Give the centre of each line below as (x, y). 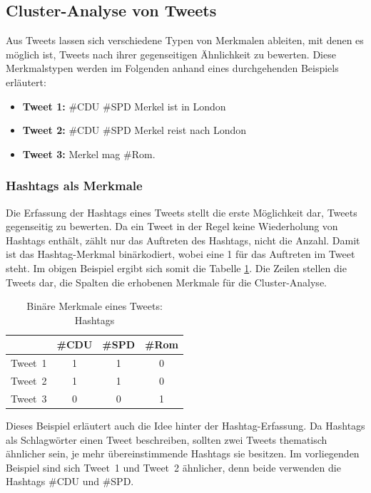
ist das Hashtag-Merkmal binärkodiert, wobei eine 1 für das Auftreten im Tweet (181, 254)
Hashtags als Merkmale (74, 186)
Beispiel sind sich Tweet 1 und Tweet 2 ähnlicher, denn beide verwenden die (173, 467)
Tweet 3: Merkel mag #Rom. (89, 154)
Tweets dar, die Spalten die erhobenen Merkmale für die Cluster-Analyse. (166, 282)
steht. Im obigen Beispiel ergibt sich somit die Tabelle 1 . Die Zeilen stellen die (176, 268)
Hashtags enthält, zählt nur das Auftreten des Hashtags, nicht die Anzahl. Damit (183, 240)
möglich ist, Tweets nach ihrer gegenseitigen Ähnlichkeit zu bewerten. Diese (171, 54)
